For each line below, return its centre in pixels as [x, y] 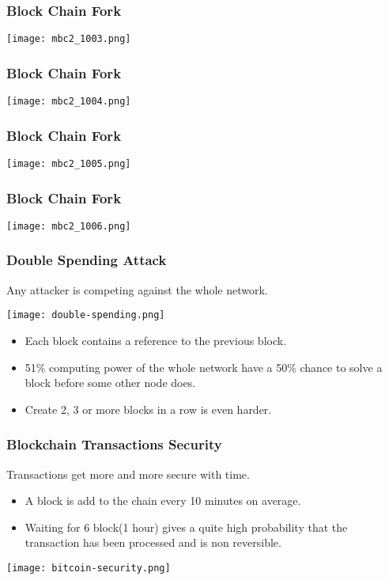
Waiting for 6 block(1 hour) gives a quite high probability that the [186, 527]
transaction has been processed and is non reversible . [153, 542]
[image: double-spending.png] [86, 315]
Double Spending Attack [87, 260]
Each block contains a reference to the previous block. [156, 340]
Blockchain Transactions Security [114, 444]
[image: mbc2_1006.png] [69, 226]
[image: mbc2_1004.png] [69, 102]
